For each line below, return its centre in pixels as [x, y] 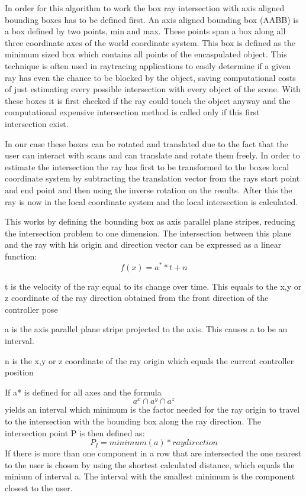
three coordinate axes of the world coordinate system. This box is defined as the [150, 42]
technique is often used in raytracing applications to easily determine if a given [148, 65]
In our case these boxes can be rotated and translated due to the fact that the [146, 143]
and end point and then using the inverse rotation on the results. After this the [149, 189]
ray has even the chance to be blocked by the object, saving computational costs [150, 77]
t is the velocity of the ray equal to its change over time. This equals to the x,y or [153, 286]
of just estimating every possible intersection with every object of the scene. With [153, 89]
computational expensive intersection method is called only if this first [132, 112]
